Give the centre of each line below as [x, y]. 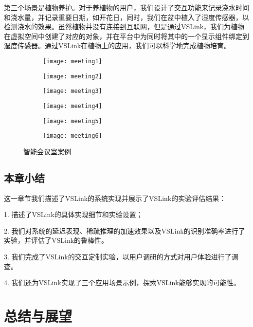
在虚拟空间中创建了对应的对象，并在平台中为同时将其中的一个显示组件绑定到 [126, 36]
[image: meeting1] [72, 61]
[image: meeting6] [72, 136]
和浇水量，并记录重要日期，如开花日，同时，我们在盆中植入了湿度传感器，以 [126, 17]
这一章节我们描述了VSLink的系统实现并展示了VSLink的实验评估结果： [115, 198]
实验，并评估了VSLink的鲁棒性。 [56, 240]
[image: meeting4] [72, 106]
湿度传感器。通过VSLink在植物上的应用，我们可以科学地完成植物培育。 [117, 45]
